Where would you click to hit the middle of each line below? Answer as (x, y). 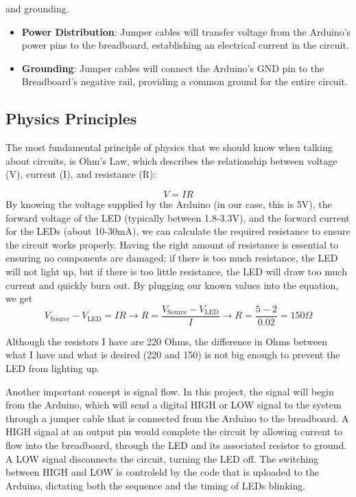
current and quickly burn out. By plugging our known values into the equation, (172, 285)
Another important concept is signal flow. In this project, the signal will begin (170, 391)
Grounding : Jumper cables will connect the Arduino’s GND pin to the (173, 68)
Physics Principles (71, 118)
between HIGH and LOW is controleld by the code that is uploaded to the (163, 472)
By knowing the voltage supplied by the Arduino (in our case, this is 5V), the (169, 204)
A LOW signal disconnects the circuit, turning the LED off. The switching (162, 458)
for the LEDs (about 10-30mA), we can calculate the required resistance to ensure (178, 231)
